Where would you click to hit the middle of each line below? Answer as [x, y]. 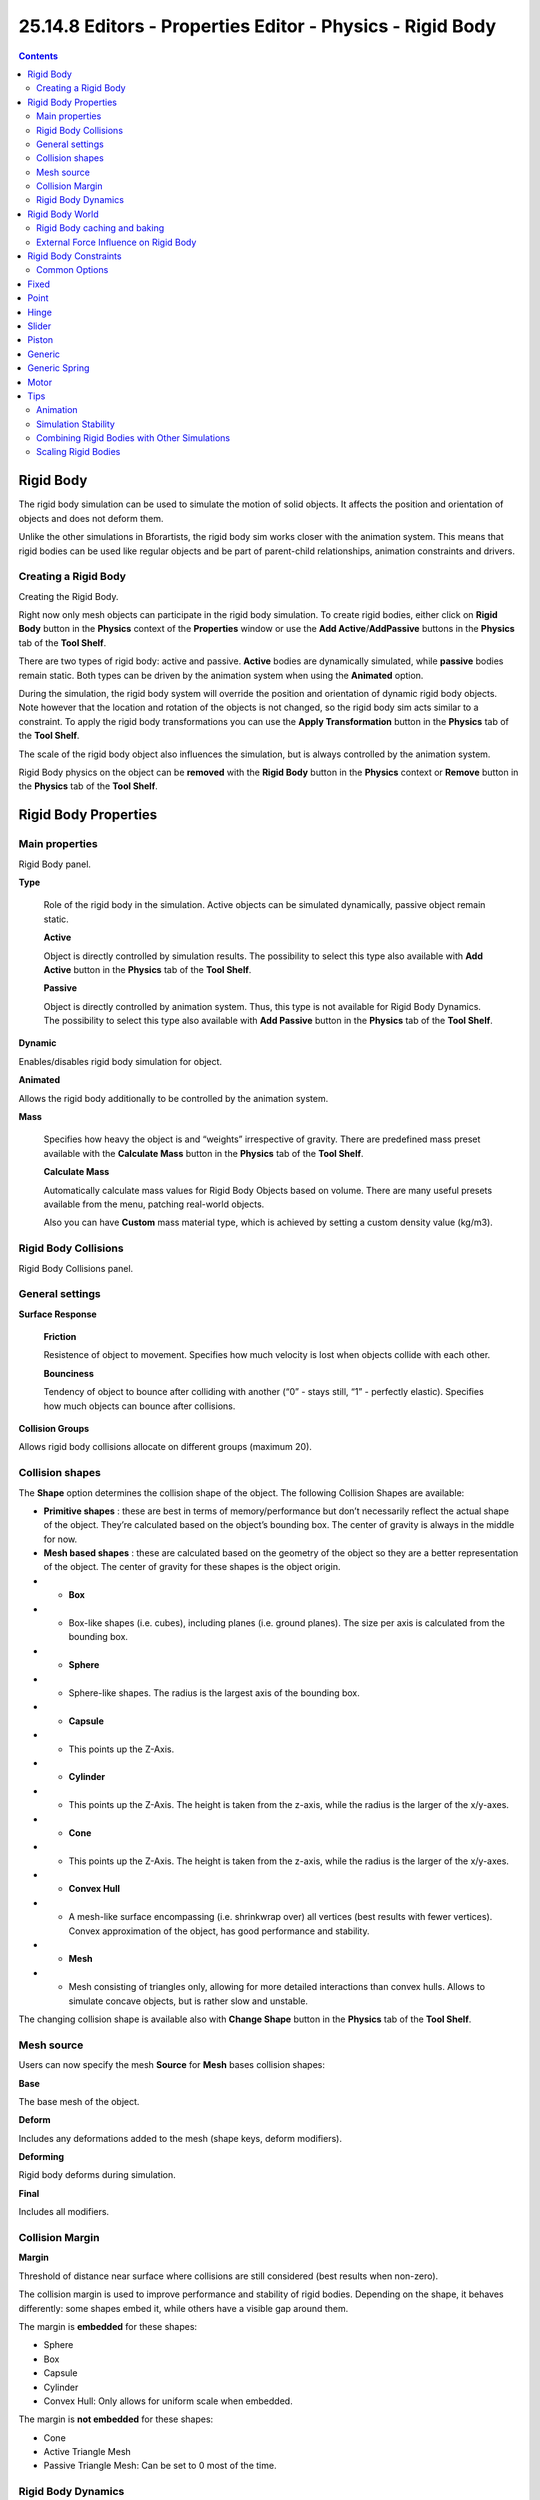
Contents [38, 56]
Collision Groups [54, 1428]
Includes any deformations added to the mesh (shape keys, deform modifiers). [180, 2138]
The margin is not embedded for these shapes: [116, 2419]
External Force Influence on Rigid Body [116, 242]
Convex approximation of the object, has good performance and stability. [219, 1931]
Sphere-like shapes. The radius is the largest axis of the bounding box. [214, 1692]
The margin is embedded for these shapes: [108, 2326]
